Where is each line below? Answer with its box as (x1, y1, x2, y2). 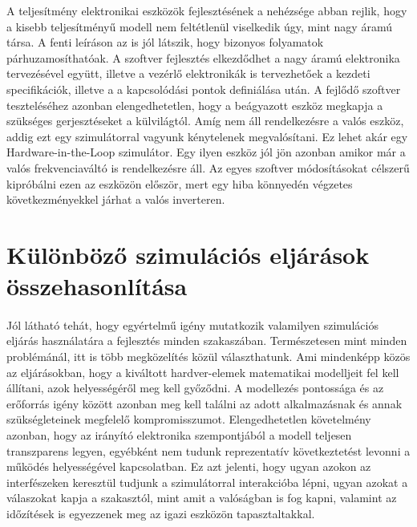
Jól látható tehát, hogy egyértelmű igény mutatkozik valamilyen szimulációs (6, 316, 379, 333)
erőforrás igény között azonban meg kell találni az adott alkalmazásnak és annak (6, 395, 403, 411)
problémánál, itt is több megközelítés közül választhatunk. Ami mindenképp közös (6, 348, 411, 365)
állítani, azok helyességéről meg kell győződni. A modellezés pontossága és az (6, 379, 384, 396)
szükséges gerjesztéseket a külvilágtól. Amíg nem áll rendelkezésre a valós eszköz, (6, 112, 404, 129)
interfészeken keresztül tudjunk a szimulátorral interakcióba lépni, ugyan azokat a (6, 473, 408, 490)
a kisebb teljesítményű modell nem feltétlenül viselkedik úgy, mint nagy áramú (6, 18, 392, 34)
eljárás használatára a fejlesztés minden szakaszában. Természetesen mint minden (6, 332, 407, 349)
